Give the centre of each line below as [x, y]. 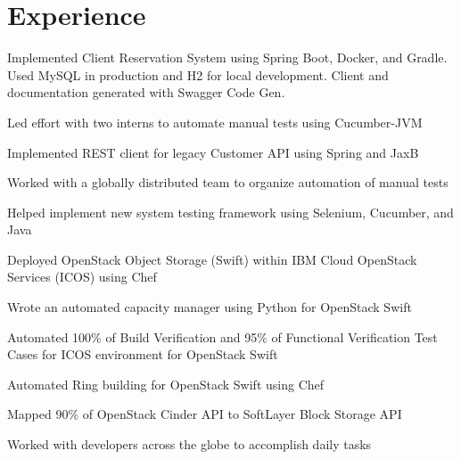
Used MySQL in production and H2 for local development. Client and [198, 74]
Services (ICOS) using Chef [82, 277]
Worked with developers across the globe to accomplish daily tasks [189, 444]
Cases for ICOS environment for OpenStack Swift [143, 354]
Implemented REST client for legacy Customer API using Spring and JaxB [213, 152]
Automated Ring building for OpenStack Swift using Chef [166, 384]
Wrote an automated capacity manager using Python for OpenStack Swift [210, 307]
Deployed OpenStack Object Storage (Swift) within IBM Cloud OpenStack [212, 259]
